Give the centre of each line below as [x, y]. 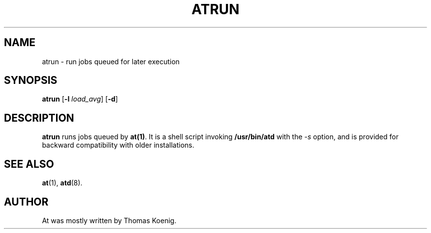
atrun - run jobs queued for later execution [111, 61]
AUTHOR [26, 202]
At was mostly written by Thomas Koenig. [109, 220]
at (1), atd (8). [62, 183]
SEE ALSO [29, 164]
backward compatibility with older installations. [118, 145]
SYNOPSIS [31, 80]
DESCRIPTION [39, 118]
